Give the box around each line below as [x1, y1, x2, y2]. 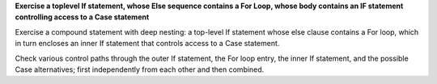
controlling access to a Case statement [15, 12, 150, 22]
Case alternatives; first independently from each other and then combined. [15, 65, 265, 74]
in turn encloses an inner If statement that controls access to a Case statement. [15, 39, 280, 48]
